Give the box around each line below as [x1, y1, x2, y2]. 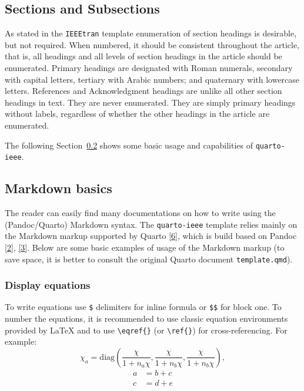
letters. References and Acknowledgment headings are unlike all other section [5, 85, 282, 97]
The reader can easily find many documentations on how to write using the [5, 207, 276, 219]
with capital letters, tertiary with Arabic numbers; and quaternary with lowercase [5, 73, 300, 85]
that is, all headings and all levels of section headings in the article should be [5, 50, 282, 62]
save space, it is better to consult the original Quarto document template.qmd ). [5, 252, 293, 265]
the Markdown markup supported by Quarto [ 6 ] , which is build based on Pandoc [5, 230, 297, 242]
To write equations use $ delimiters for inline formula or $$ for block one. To [5, 301, 282, 313]
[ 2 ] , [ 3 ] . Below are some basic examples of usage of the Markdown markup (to [5, 241, 285, 253]
